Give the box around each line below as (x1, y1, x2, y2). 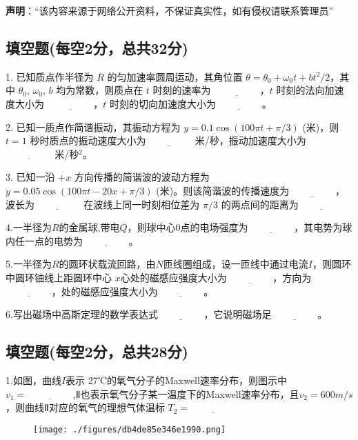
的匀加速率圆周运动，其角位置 (107, 69, 243, 83)
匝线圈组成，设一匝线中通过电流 (163, 257, 308, 271)
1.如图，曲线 (6, 372, 61, 387)
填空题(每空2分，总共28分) (6, 341, 188, 362)
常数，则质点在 (75, 83, 143, 97)
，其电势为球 (294, 220, 352, 234)
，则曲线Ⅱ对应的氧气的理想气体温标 (6, 400, 165, 414)
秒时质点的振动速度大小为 (30, 133, 146, 148)
